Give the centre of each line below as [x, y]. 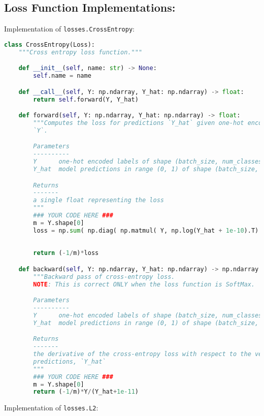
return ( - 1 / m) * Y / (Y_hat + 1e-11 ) [86, 392]
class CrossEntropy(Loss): [49, 44]
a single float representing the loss [98, 200]
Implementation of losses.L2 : [51, 408]
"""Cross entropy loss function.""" [80, 52]
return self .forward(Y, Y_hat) [86, 99]
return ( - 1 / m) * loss [66, 253]
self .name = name [62, 76]
